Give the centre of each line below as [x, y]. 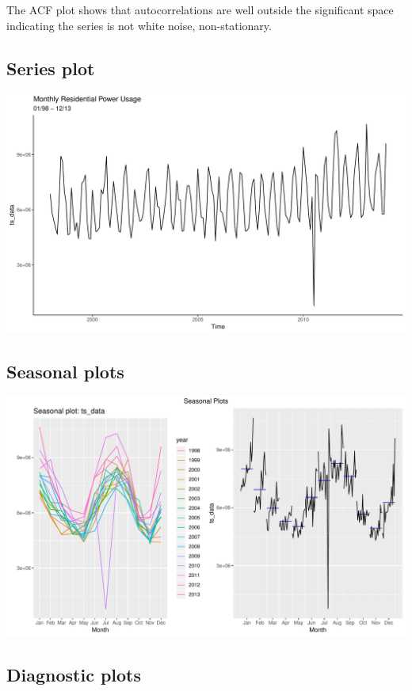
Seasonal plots [65, 371]
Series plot [51, 68]
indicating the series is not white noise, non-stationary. [139, 25]
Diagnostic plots [74, 674]
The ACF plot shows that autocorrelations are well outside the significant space [200, 9]
